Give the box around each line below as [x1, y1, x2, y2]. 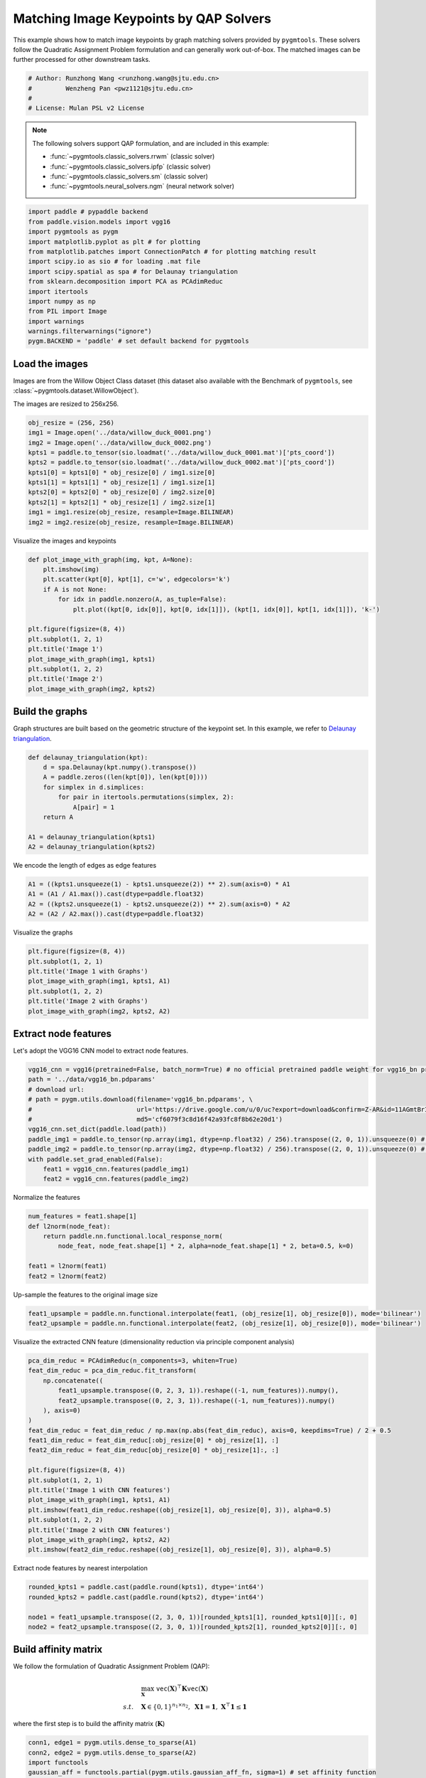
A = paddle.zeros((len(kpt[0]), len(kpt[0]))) [43, 773, 209, 782]
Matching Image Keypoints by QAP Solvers [13, 11, 271, 26]
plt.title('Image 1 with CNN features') [28, 1486, 170, 1494]
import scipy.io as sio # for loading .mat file [28, 257, 201, 266]
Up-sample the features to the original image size [13, 1290, 158, 1299]
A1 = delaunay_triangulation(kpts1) [28, 833, 156, 841]
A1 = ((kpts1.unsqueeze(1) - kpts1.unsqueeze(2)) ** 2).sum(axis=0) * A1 [28, 880, 290, 888]
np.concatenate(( [43, 1376, 104, 1385]
